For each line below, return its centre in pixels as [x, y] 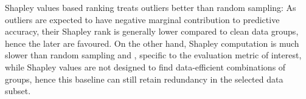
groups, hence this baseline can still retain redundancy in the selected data [144, 79]
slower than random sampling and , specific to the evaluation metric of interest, [153, 55]
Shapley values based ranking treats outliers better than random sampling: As [151, 7]
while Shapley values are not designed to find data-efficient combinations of [145, 67]
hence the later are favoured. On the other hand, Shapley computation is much [152, 43]
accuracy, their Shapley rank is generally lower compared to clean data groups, [152, 31]
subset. [18, 91]
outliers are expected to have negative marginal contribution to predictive [142, 19]
